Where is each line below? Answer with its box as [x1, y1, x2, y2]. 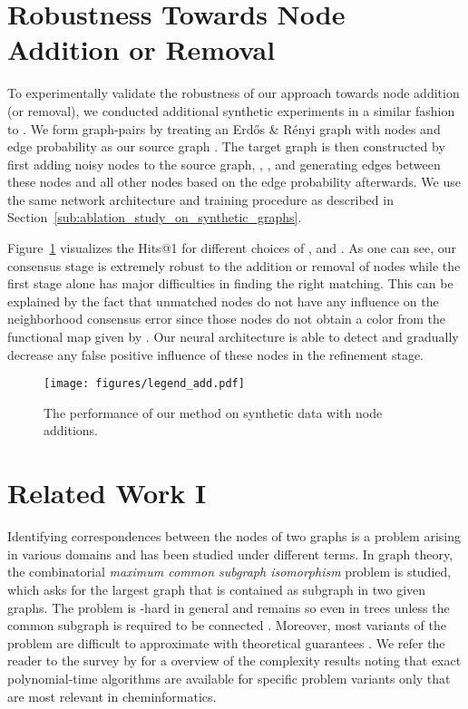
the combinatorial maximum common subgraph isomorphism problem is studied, [7, 562, 452, 581]
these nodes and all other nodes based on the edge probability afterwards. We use [7, 172, 461, 191]
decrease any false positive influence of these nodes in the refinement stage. [7, 345, 424, 364]
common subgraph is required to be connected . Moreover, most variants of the [7, 616, 446, 635]
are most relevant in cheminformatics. [7, 686, 217, 705]
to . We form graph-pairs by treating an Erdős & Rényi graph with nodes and [7, 119, 441, 138]
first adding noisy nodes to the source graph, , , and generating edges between [7, 154, 441, 173]
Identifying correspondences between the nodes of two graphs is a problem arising [7, 527, 461, 546]
